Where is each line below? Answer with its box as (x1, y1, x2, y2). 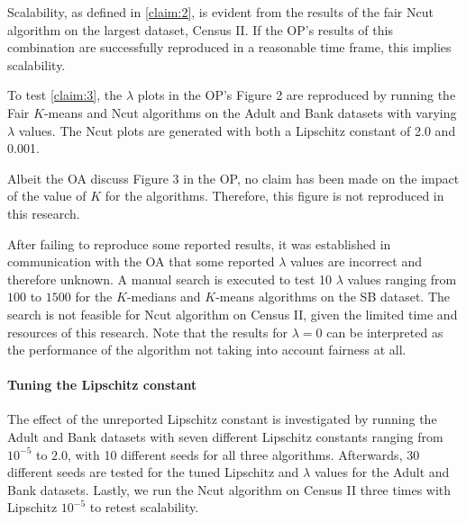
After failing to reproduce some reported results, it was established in (7, 234, 391, 253)
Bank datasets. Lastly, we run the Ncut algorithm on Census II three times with (7, 480, 452, 499)
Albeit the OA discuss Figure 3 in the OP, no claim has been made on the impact (7, 168, 460, 187)
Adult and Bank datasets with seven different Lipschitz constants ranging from (7, 427, 443, 446)
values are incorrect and (289, 252, 422, 271)
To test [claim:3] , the (7, 85, 123, 104)
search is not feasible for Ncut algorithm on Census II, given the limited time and (7, 304, 458, 323)
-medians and (126, 287, 201, 306)
